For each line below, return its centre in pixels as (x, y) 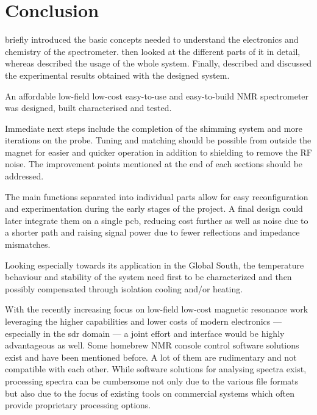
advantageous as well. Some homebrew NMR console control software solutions (152, 345)
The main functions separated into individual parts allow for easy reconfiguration (157, 196)
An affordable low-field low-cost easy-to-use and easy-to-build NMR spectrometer (157, 96)
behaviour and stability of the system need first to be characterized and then (148, 277)
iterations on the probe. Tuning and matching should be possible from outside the (158, 140)
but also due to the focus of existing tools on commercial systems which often (150, 393)
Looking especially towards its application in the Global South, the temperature (155, 265)
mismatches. (28, 244)
